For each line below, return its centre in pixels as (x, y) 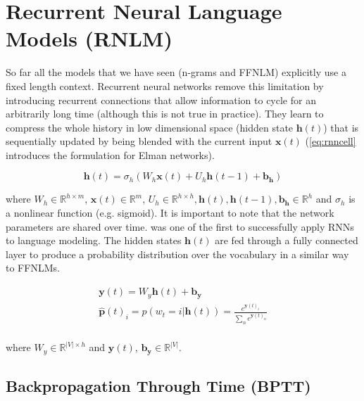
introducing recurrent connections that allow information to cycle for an (161, 100)
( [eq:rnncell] (331, 141)
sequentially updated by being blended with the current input (139, 141)
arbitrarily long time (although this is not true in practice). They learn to (165, 114)
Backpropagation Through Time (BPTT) (158, 386)
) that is (341, 127)
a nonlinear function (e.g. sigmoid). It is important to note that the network (170, 213)
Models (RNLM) (89, 38)
